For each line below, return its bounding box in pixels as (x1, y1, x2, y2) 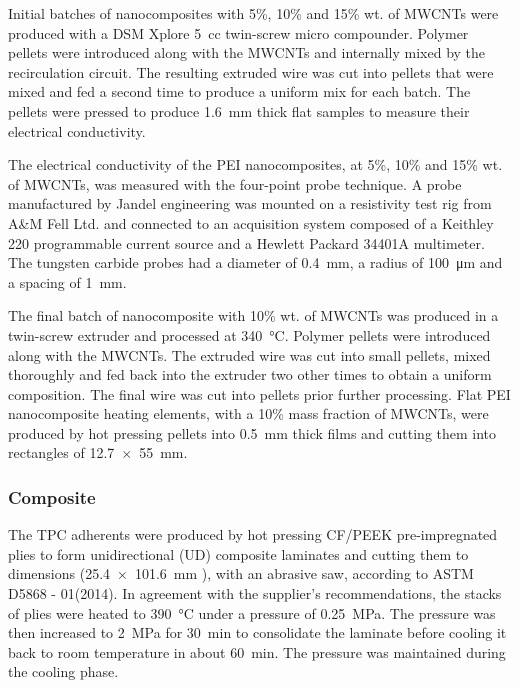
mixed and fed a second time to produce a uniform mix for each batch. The (8, 81, 471, 102)
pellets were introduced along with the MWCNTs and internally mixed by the (8, 42, 486, 63)
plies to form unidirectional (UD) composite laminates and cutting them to (8, 543, 469, 564)
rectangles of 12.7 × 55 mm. (8, 442, 188, 463)
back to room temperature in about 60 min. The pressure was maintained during (8, 641, 506, 662)
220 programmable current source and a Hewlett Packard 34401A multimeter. (8, 232, 485, 253)
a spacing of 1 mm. (8, 271, 127, 292)
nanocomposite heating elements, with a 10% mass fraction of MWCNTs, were (8, 403, 489, 424)
